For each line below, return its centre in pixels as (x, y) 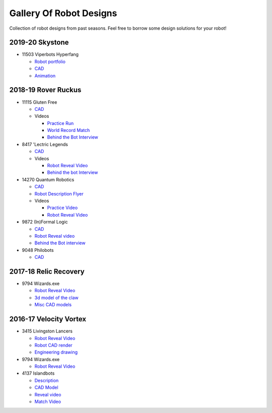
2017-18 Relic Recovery (47, 271)
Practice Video (62, 208)
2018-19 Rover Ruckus (45, 90)
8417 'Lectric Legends (45, 144)
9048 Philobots (38, 250)
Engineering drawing (56, 352)
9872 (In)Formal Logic (45, 222)
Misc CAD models (53, 305)
